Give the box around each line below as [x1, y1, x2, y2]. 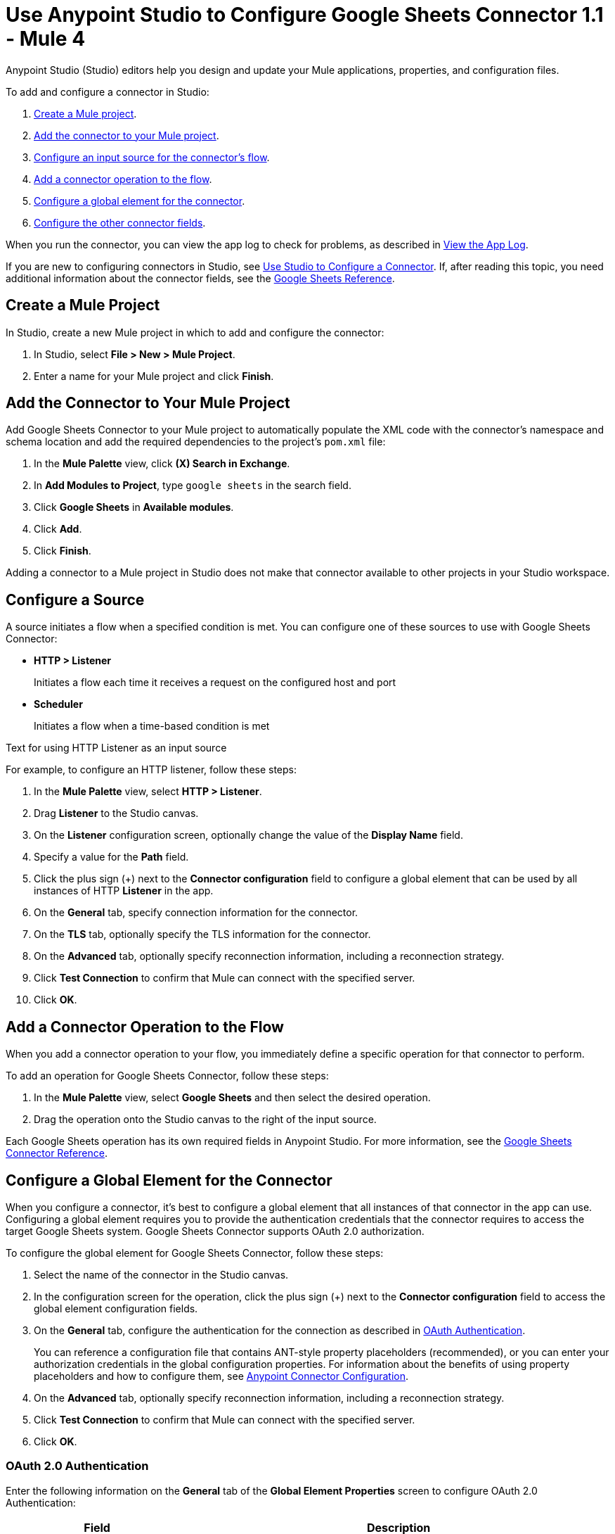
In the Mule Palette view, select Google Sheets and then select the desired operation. [34, 1091, 431, 1104]
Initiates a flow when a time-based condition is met [34, 720, 270, 733]
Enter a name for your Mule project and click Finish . [34, 369, 274, 382]
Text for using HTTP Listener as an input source [6, 742, 227, 754]
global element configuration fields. [34, 1302, 198, 1314]
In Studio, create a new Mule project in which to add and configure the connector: [6, 326, 384, 338]
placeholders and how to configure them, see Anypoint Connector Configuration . [34, 1369, 409, 1382]
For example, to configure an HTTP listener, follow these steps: [6, 763, 297, 776]
